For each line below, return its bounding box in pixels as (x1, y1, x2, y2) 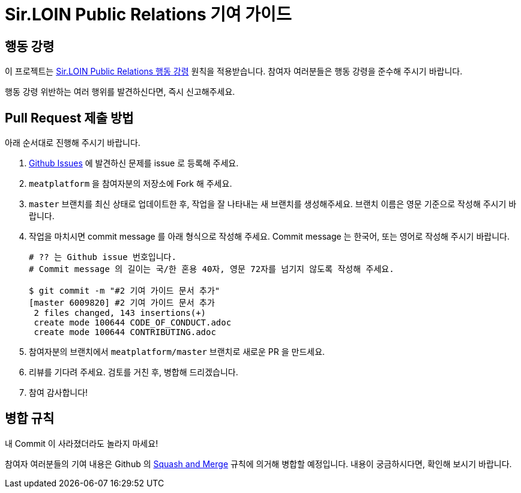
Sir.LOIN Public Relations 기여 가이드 (5, 4, 292, 25)
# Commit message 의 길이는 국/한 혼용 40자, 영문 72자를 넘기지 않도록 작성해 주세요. (29, 264, 394, 274)
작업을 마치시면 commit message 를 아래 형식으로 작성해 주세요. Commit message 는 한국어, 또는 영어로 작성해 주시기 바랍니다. (29, 231, 510, 242)
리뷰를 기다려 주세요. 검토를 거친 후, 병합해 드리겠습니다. (29, 367, 238, 378)
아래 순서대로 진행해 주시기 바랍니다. (5, 138, 140, 148)
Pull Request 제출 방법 (5, 110, 134, 126)
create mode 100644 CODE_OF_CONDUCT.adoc (34, 318, 232, 328)
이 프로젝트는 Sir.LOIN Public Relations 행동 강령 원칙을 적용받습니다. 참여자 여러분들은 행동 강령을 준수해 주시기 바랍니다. (5, 66, 463, 77)
